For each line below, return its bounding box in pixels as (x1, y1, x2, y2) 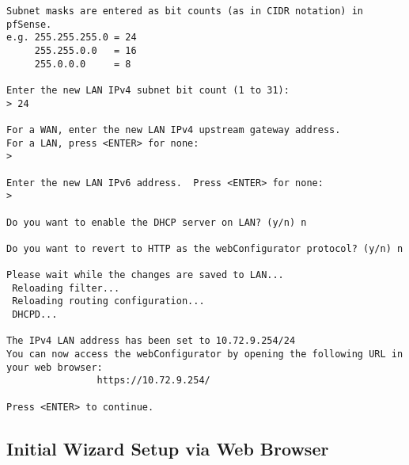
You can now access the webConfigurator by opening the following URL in (6, 349, 403, 360)
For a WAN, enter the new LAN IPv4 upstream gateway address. (6, 124, 341, 135)
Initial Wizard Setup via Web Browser (6, 436, 329, 460)
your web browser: (6, 361, 103, 373)
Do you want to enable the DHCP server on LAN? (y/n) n (6, 216, 307, 228)
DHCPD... (12, 309, 58, 321)
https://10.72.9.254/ (97, 375, 210, 387)
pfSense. (6, 18, 52, 30)
